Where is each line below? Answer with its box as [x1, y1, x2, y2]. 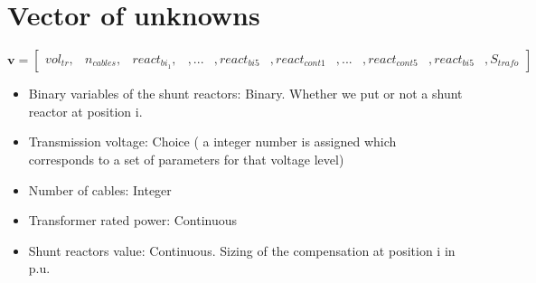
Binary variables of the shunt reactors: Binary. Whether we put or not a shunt [28, 84, 463, 103]
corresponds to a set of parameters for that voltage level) [28, 149, 344, 168]
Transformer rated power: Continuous [28, 211, 237, 230]
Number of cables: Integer [28, 180, 172, 199]
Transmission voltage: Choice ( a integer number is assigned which [28, 132, 397, 151]
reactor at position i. [28, 101, 143, 120]
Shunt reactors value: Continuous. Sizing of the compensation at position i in [28, 241, 456, 259]
